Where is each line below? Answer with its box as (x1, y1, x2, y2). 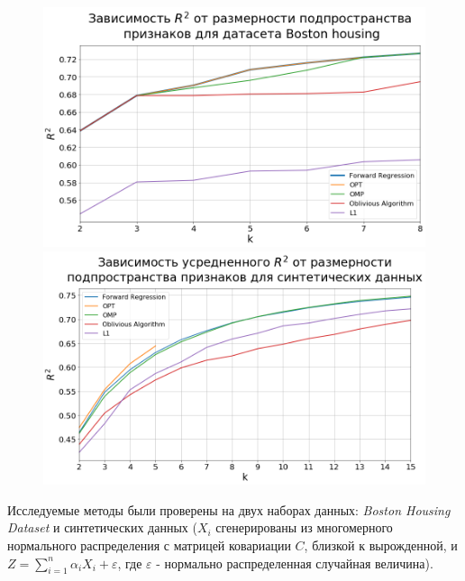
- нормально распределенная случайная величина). (156, 553, 433, 572)
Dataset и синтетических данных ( (7, 518, 197, 537)
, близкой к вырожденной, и (304, 536, 458, 554)
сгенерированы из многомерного (215, 518, 393, 537)
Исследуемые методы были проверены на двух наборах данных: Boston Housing (7, 500, 451, 519)
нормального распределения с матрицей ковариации (7, 536, 291, 554)
